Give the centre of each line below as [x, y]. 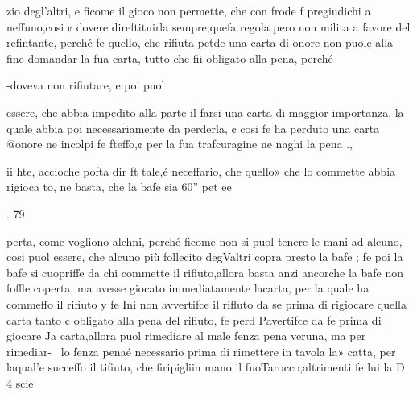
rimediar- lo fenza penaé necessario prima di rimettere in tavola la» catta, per [201, 351]
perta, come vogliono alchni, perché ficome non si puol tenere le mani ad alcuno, [204, 241]
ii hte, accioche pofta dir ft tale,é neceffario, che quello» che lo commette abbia [201, 170]
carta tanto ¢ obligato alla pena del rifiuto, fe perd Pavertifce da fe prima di [194, 319]
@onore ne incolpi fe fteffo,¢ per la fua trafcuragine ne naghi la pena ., [180, 144]
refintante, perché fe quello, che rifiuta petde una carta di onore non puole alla [200, 42]
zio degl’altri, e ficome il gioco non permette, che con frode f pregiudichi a [189, 10]
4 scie [20, 382]
